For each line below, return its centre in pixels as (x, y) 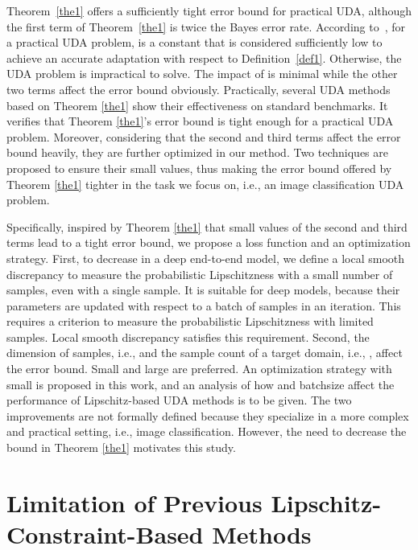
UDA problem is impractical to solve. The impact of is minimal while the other (202, 74)
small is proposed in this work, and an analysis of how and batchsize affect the (201, 384)
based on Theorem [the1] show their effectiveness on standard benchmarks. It (197, 105)
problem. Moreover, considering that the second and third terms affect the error (204, 136)
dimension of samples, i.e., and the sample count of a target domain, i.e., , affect (205, 353)
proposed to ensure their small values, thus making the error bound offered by (199, 168)
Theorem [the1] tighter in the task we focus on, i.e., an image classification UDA (205, 184)
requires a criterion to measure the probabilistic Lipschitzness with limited (190, 321)
